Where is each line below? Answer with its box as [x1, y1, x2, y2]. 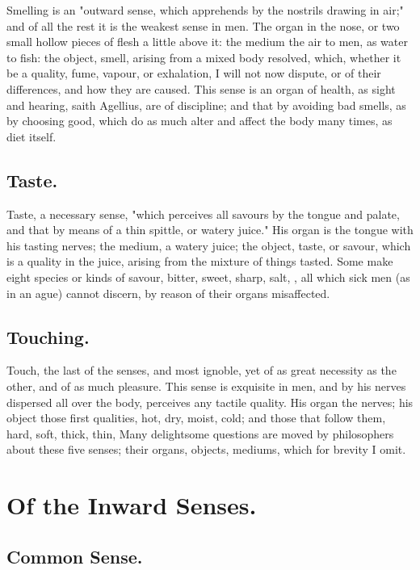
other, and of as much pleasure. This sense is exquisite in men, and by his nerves [6, 377, 406, 394]
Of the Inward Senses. [6, 488, 257, 522]
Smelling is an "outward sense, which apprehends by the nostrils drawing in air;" [6, 2, 404, 18]
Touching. [6, 324, 90, 349]
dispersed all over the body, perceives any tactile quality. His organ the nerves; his [6, 393, 414, 410]
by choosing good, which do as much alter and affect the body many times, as [6, 112, 393, 129]
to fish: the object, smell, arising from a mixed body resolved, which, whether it [6, 48, 401, 65]
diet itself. [6, 128, 57, 145]
